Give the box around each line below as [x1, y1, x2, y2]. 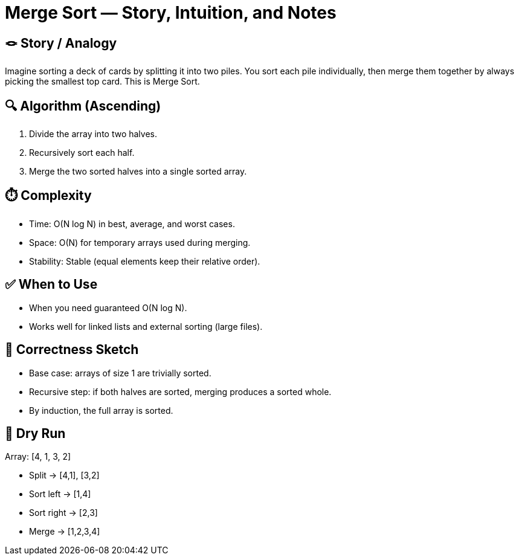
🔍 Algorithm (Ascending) [5, 98, 161, 114]
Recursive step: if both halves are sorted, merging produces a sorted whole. [29, 386, 332, 397]
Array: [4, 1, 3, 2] [5, 451, 71, 462]
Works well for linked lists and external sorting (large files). [29, 321, 263, 332]
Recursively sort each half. [29, 147, 135, 158]
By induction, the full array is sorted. [29, 405, 173, 416]
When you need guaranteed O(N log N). [29, 302, 187, 313]
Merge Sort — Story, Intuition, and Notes [5, 2, 337, 23]
